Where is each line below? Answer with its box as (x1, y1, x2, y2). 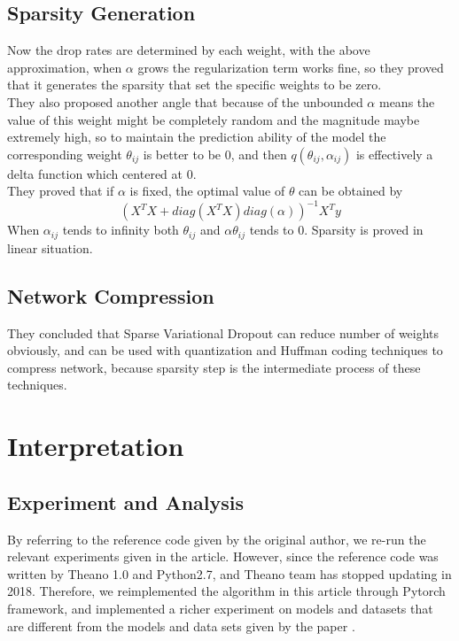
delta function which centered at (7, 164, 183, 182)
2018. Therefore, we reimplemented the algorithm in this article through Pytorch (7, 582, 446, 600)
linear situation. (7, 238, 93, 257)
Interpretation (7, 428, 184, 464)
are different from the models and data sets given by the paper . (7, 616, 355, 635)
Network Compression (7, 282, 214, 309)
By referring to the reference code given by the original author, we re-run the (7, 529, 426, 548)
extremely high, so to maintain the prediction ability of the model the (7, 127, 386, 146)
